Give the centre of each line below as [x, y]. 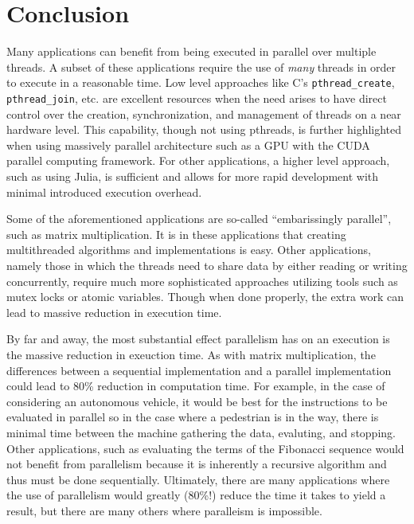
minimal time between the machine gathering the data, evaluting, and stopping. [201, 432]
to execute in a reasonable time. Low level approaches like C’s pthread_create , [201, 82]
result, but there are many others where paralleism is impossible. [164, 510]
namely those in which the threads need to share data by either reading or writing [207, 265]
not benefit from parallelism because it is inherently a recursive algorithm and [197, 464]
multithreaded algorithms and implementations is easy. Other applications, [189, 250]
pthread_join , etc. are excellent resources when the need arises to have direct [197, 98]
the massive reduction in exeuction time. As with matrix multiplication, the [191, 354]
